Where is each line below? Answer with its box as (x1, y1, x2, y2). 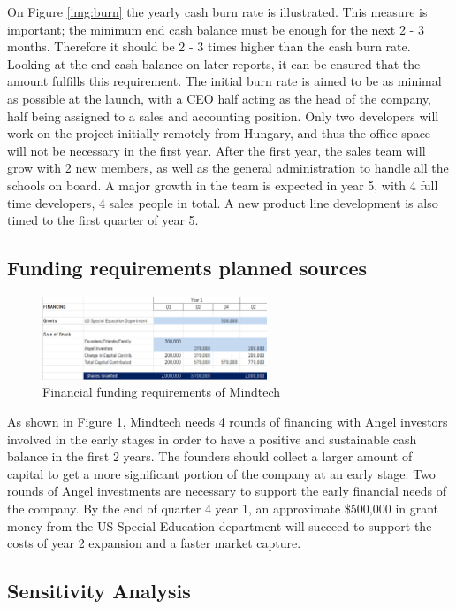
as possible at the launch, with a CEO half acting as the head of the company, (7, 89, 432, 107)
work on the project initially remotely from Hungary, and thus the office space (7, 124, 431, 143)
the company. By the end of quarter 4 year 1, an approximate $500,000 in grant (7, 498, 439, 517)
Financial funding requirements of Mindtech (42, 382, 281, 401)
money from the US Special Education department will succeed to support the (7, 516, 432, 535)
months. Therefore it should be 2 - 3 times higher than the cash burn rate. (7, 37, 411, 56)
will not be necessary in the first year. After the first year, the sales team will (7, 141, 426, 159)
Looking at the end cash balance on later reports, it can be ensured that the (7, 54, 421, 73)
